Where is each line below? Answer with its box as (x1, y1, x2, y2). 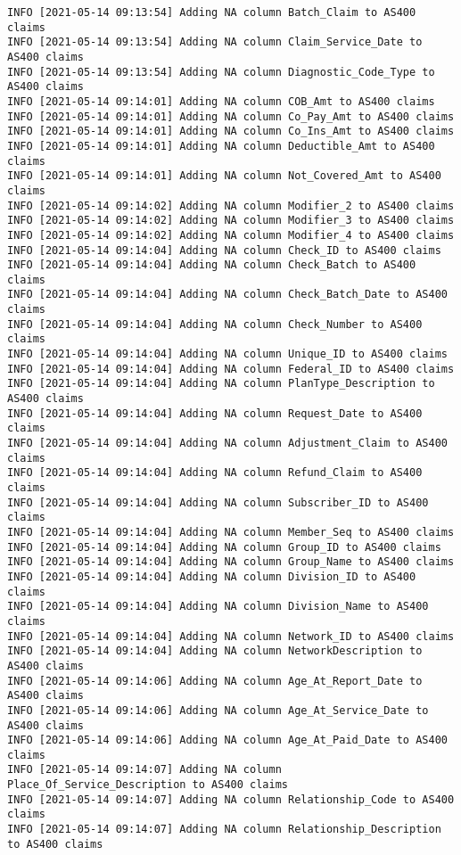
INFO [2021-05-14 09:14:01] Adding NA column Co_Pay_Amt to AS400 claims (7, 110, 455, 123)
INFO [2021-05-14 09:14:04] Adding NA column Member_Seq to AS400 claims (7, 525, 455, 538)
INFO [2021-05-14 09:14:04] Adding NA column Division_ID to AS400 (7, 570, 416, 583)
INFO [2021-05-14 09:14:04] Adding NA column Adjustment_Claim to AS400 (7, 437, 448, 450)
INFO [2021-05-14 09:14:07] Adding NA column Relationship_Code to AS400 (7, 793, 455, 806)
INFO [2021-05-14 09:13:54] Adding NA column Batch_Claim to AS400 (7, 6, 416, 19)
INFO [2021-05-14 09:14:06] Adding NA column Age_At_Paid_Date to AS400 (7, 734, 448, 747)
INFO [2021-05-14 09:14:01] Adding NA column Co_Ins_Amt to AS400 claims (7, 125, 455, 138)
